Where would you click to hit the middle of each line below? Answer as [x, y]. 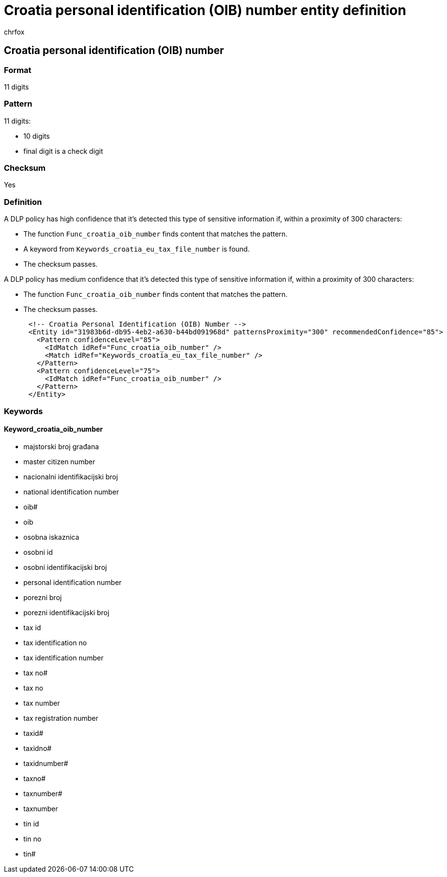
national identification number [71, 492]
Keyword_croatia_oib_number [54, 429]
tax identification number [64, 658]
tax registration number [61, 718]
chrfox [14, 32]
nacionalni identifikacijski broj [71, 476]
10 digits [37, 136]
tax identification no [55, 642]
